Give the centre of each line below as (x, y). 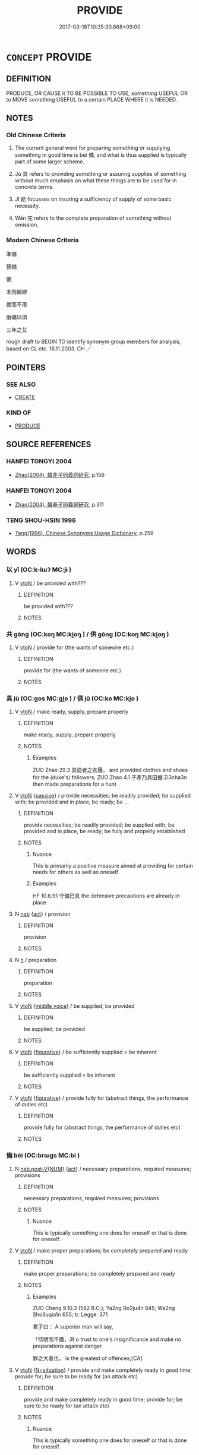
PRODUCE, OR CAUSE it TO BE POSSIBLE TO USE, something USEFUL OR (97, 93)
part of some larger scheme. (50, 162)
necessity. (27, 206)
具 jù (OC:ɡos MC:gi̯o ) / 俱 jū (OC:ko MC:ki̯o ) (72, 698)
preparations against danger (67, 1346)
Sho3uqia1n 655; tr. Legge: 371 (70, 1314)
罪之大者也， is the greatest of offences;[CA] (87, 1358)
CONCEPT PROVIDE (49, 57)
